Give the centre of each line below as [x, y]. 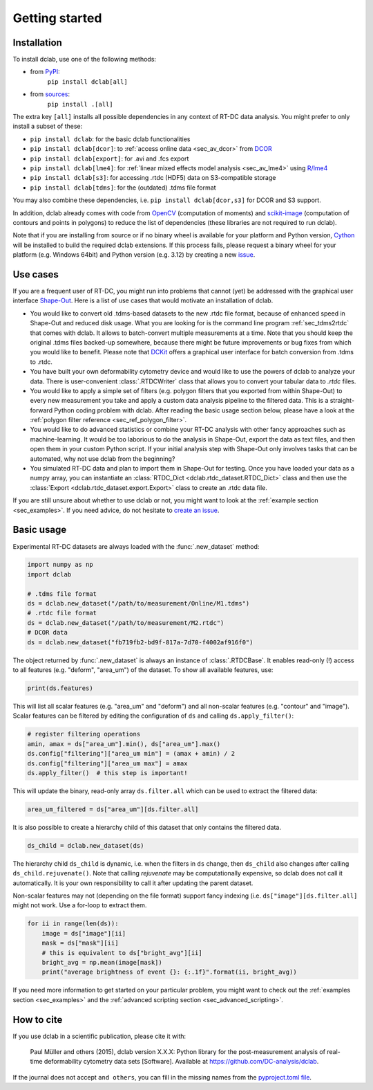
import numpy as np [60, 565]
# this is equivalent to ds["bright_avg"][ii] [122, 953]
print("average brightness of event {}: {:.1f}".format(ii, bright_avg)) [169, 972]
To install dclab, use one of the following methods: [85, 60]
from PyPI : [45, 72]
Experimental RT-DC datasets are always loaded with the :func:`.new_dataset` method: [136, 546]
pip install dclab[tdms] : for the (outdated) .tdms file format [123, 188]
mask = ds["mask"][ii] [80, 943]
